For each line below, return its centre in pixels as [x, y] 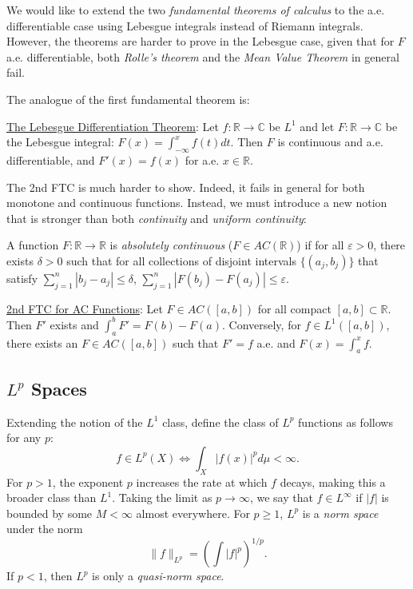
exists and [74, 324]
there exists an [42, 342]
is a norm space [340, 513]
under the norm [45, 529]
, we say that [281, 497]
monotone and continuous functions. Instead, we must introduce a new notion [197, 203]
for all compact [294, 308]
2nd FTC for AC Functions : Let [85, 308]
